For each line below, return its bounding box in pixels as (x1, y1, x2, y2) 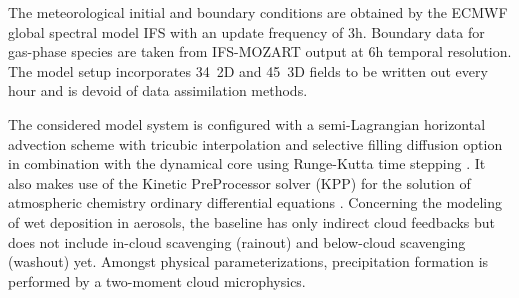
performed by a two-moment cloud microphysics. (8, 270, 306, 291)
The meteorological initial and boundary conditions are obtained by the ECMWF (8, 2, 508, 22)
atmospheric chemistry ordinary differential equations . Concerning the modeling (8, 192, 502, 213)
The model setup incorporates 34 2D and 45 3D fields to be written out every (8, 60, 488, 81)
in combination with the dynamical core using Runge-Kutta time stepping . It (8, 153, 486, 174)
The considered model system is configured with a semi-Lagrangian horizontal (8, 113, 486, 134)
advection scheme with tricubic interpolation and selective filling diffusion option (8, 133, 503, 154)
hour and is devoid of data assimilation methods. (8, 80, 308, 101)
